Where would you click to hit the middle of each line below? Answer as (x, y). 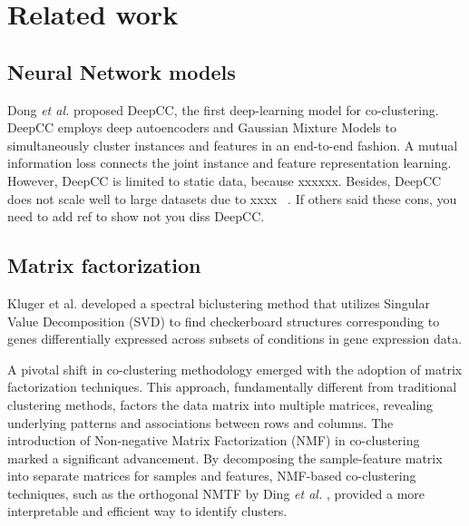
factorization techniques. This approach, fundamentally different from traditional (232, 387)
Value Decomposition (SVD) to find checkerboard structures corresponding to (224, 321)
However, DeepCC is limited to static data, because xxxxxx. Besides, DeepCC (225, 180)
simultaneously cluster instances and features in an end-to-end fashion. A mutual (233, 145)
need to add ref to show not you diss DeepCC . (136, 216)
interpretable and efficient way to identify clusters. (147, 511)
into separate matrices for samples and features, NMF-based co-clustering (212, 476)
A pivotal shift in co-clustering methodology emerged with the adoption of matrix (235, 369)
